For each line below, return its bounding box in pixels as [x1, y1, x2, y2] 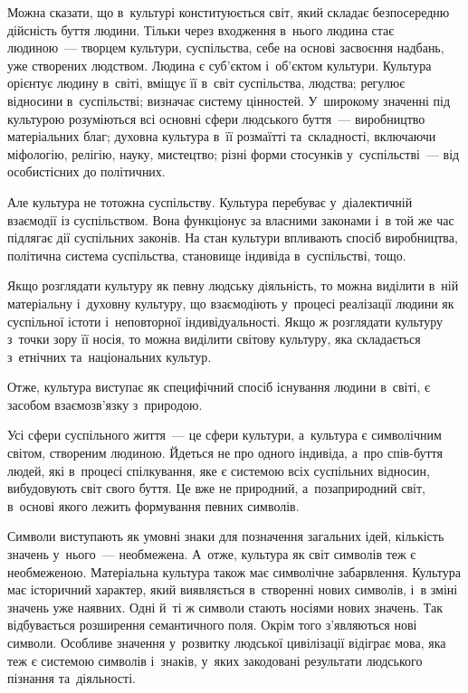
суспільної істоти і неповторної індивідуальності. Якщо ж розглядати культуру [7, 311, 443, 330]
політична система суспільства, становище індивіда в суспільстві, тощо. [7, 245, 406, 264]
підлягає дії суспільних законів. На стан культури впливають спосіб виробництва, [7, 228, 458, 247]
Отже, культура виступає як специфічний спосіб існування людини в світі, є [7, 377, 431, 396]
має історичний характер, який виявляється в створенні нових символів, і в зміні [7, 580, 458, 599]
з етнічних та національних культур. [7, 346, 212, 365]
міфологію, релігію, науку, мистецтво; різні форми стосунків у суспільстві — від [7, 144, 460, 163]
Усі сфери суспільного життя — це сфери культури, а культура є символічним [7, 425, 442, 444]
